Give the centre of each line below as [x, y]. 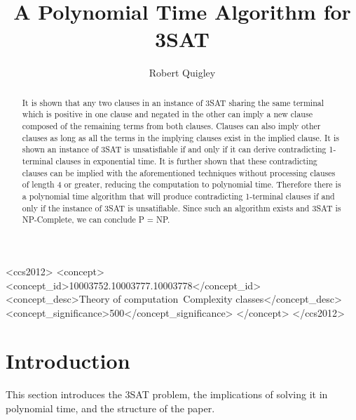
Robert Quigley [182, 73]
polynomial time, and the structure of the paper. [110, 408]
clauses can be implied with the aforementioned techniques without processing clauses [179, 172]
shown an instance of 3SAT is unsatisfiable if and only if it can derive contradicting [174, 149]
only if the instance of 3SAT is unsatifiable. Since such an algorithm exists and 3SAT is [182, 208]
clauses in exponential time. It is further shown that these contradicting [186, 160]
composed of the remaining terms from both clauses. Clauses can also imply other [171, 126]
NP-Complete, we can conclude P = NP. [96, 219]
